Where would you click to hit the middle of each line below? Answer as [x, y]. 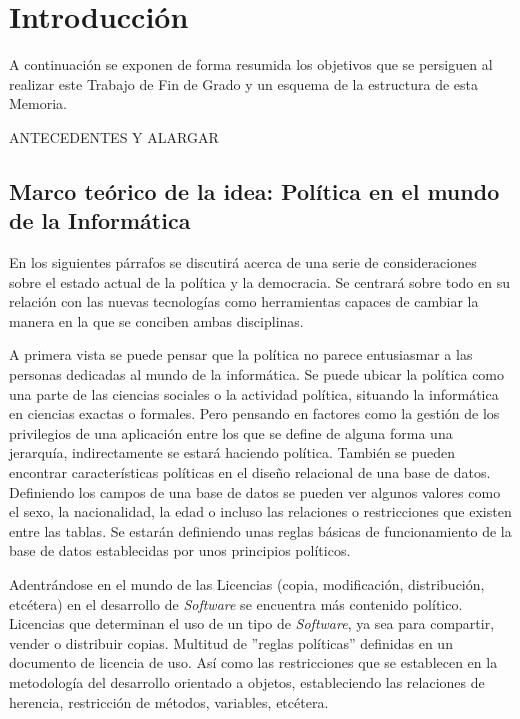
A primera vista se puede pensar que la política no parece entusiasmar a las [241, 354]
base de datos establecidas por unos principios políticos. [180, 550]
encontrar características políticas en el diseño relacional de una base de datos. [250, 472]
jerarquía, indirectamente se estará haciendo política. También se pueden [232, 452]
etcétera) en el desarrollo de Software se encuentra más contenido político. [236, 603]
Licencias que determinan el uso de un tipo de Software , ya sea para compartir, [252, 623]
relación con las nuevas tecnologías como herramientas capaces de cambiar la [244, 301]
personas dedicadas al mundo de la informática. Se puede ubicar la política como [257, 374]
